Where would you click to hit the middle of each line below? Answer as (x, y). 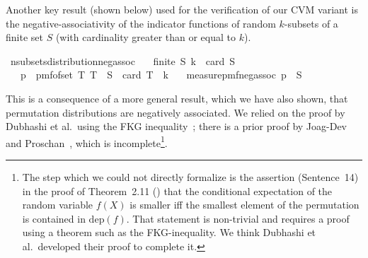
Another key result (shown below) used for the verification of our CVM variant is (182, 9)
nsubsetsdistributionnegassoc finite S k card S (123, 60)
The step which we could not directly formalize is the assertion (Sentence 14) (190, 177)
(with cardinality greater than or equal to (146, 37)
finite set (24, 37)
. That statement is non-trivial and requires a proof (238, 218)
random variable (58, 205)
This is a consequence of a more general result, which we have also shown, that (177, 98)
